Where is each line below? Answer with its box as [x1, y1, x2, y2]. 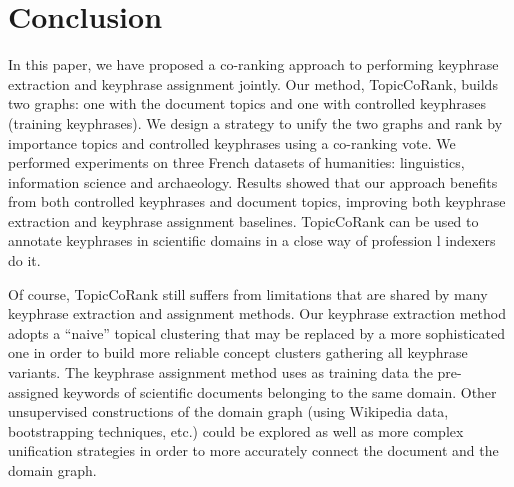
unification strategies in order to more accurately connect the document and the [8, 440, 499, 461]
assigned [8, 381, 59, 402]
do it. [8, 250, 41, 271]
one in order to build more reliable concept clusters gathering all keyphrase [8, 342, 468, 363]
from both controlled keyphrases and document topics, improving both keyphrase [8, 191, 506, 212]
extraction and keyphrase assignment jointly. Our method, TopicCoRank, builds [8, 73, 498, 94]
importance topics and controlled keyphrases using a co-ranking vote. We [8, 132, 456, 153]
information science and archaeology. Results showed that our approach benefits [8, 171, 498, 192]
